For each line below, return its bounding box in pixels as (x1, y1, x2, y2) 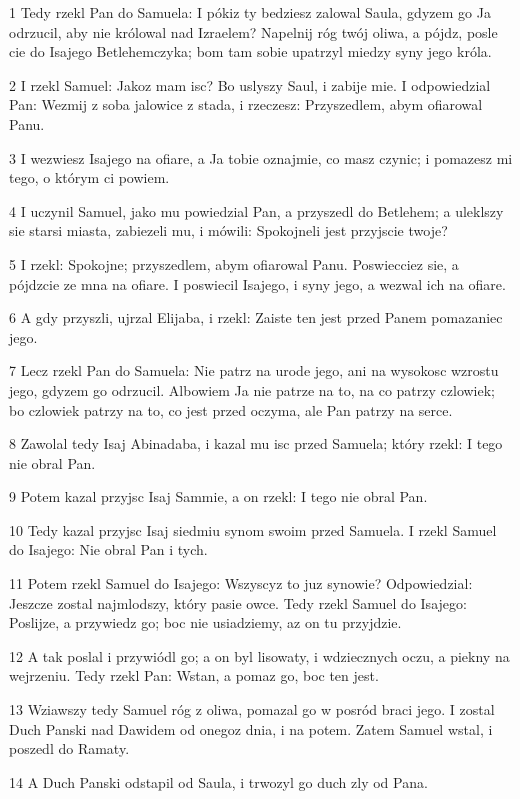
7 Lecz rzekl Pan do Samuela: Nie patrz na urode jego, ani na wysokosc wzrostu (9, 360, 499, 381)
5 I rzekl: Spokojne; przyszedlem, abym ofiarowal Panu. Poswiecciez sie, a (9, 253, 459, 274)
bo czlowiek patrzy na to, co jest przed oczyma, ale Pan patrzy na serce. (9, 399, 453, 420)
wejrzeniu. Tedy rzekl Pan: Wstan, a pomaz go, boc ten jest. (9, 665, 379, 686)
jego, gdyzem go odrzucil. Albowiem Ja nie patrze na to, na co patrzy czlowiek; (9, 379, 495, 400)
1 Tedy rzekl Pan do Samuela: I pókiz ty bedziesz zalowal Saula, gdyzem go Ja (9, 2, 491, 22)
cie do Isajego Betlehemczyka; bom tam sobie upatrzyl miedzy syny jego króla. (9, 41, 492, 62)
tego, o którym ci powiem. (9, 167, 170, 188)
